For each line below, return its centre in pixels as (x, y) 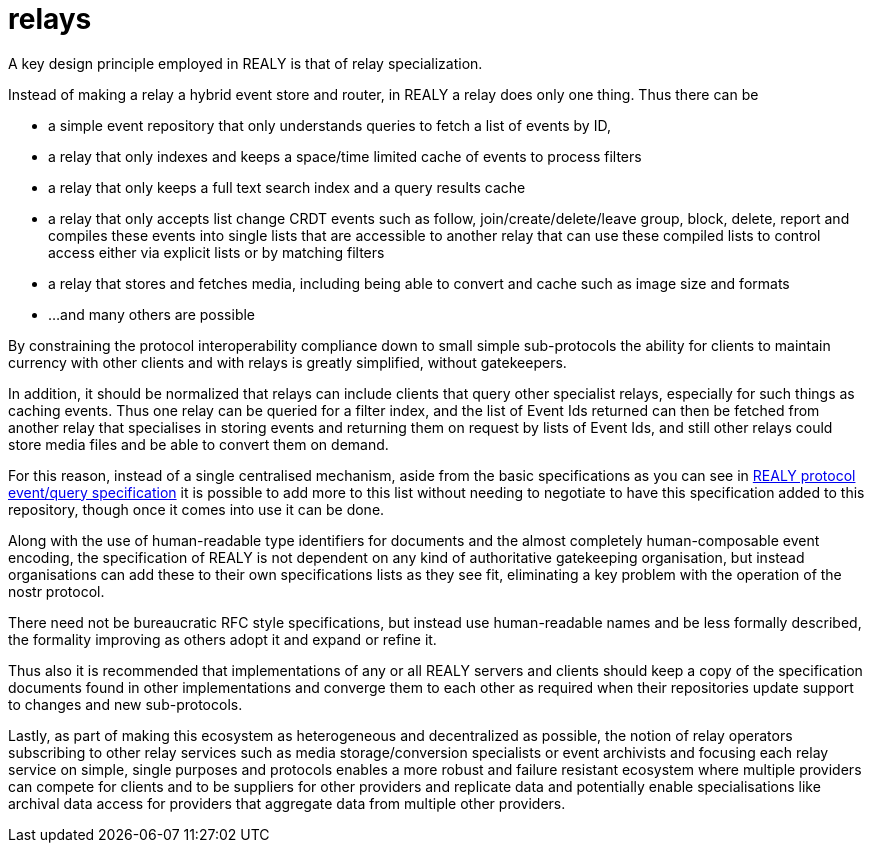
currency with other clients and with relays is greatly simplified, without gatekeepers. (287, 362)
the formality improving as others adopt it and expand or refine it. (222, 639)
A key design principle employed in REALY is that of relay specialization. (245, 63)
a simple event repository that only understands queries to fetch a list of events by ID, (329, 125)
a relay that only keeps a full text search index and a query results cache (287, 187)
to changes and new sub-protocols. (125, 704)
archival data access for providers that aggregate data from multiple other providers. (287, 803)
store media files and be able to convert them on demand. (198, 444)
